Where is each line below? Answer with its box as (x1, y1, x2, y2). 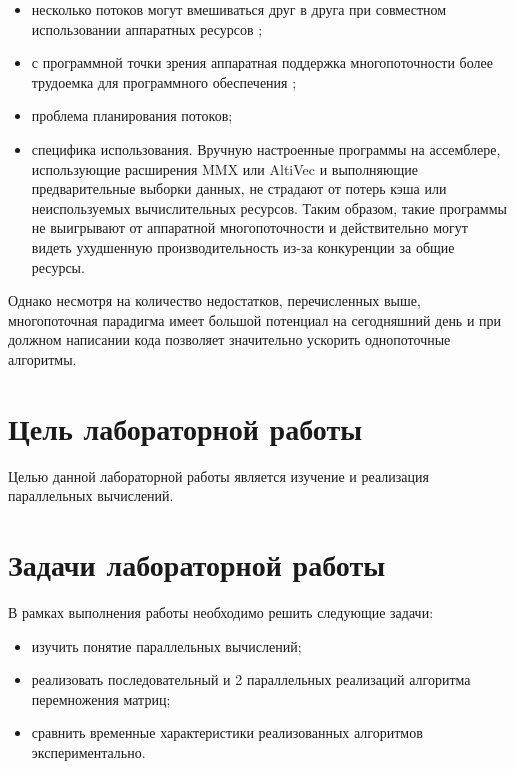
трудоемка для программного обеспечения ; (31, 71, 297, 92)
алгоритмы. (8, 348, 77, 369)
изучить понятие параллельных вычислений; (31, 635, 302, 656)
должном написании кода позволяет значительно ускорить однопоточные (8, 329, 451, 350)
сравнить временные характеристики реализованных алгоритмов (31, 722, 423, 743)
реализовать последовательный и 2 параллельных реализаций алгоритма (31, 669, 471, 690)
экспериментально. (31, 741, 146, 762)
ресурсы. (31, 256, 85, 277)
